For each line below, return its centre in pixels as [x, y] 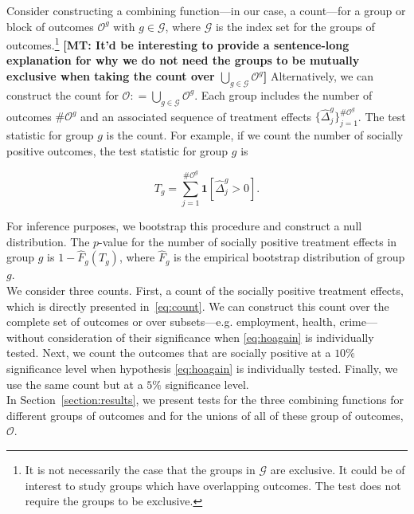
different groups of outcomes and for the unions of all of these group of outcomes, [205, 415]
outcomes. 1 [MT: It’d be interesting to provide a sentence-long [178, 43]
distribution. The [48, 241]
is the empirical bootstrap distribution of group [289, 257]
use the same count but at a [75, 384]
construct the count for [62, 94]
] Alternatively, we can [318, 76]
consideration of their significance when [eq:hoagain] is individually [211, 337]
